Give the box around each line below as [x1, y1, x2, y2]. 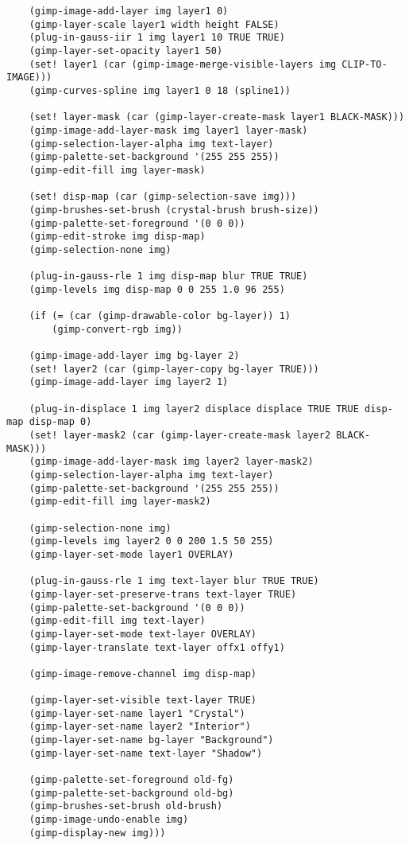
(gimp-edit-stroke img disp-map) [29, 231, 206, 243]
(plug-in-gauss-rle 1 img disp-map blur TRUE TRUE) [29, 271, 308, 282]
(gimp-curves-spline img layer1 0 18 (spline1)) [29, 84, 291, 96]
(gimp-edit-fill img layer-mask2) [29, 496, 211, 508]
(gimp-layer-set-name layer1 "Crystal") [29, 707, 245, 719]
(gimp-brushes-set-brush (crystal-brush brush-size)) [29, 204, 319, 216]
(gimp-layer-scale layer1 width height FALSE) [29, 18, 280, 30]
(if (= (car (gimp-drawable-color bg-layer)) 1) [29, 310, 291, 322]
